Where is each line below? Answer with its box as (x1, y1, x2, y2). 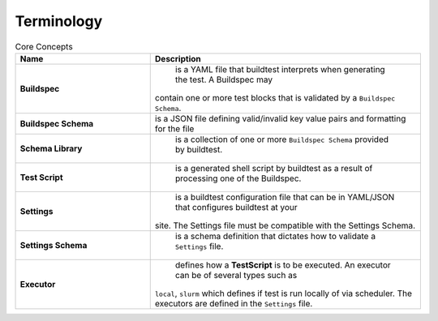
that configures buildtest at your (174, 201, 298, 212)
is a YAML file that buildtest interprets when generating (174, 63, 385, 75)
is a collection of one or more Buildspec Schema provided (174, 134, 389, 145)
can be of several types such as (174, 269, 298, 280)
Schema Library (19, 143, 83, 154)
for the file (154, 122, 195, 134)
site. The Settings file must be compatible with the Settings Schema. (154, 220, 416, 231)
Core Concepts (15, 41, 73, 52)
